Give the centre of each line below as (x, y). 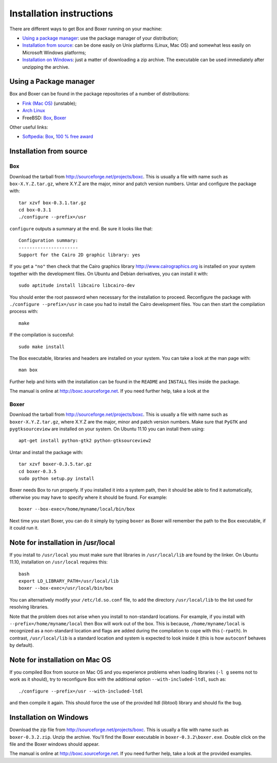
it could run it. (24, 528)
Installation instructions (61, 13)
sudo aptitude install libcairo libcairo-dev (77, 286)
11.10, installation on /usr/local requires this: (58, 562)
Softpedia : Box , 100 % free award (58, 137)
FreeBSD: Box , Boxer (44, 118)
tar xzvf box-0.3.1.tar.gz (53, 203)
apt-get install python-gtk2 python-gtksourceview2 (85, 441)
